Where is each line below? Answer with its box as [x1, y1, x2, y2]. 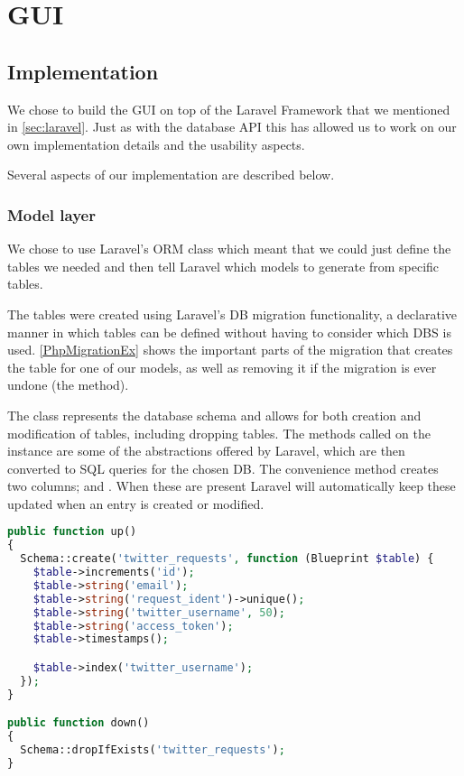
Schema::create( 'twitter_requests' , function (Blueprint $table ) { [20, 552, 434, 566]
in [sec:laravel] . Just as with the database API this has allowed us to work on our [7, 117, 457, 136]
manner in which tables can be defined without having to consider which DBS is [7, 322, 451, 341]
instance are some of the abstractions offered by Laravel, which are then [7, 441, 405, 460]
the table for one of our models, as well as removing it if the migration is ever [7, 357, 437, 376]
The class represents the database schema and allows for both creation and [7, 405, 422, 424]
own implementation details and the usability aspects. [7, 134, 305, 153]
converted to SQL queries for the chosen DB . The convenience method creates [7, 458, 439, 477]
